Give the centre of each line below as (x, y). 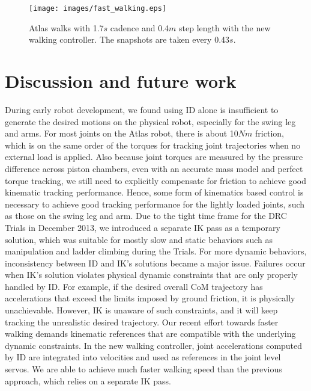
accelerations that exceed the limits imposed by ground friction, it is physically (150, 298)
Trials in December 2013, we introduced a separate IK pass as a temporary (143, 227)
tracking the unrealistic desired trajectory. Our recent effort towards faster (142, 322)
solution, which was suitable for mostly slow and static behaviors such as (139, 239)
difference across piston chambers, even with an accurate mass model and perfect (154, 168)
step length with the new (225, 27)
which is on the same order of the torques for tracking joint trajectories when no (153, 145)
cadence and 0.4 (140, 27)
